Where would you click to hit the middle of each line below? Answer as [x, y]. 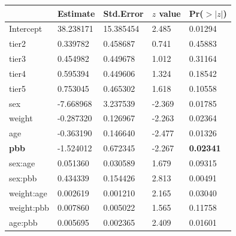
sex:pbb [23, 177]
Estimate [76, 13]
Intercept [26, 29]
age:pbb [23, 222]
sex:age [22, 162]
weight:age [28, 192]
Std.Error [123, 13]
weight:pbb [29, 207]
